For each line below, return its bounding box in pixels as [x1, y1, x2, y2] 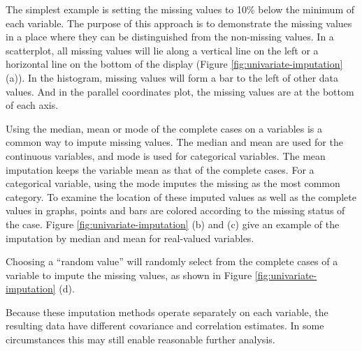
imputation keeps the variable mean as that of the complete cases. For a [6, 162, 314, 177]
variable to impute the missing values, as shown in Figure [6, 267, 252, 282]
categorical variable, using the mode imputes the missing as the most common [6, 176, 340, 191]
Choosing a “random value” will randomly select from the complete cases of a [6, 254, 338, 269]
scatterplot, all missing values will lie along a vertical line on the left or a [6, 43, 319, 57]
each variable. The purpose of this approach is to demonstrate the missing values [6, 15, 352, 30]
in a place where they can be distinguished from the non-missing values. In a [6, 29, 334, 44]
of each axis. [6, 98, 59, 112]
